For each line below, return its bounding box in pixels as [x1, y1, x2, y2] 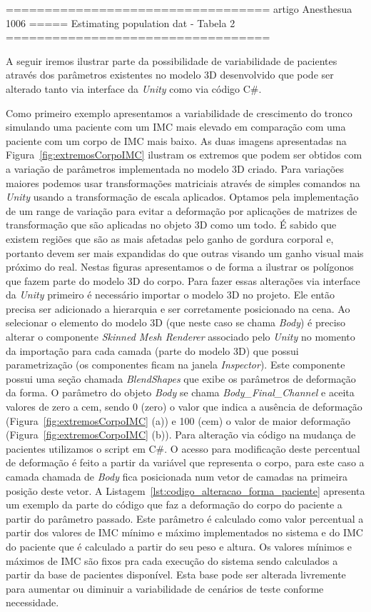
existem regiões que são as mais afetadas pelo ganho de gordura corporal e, [6, 231, 334, 246]
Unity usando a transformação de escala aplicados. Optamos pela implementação [6, 189, 359, 204]
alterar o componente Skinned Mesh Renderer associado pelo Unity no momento [6, 329, 355, 344]
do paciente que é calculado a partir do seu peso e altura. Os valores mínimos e [6, 538, 352, 553]
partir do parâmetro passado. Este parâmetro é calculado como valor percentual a [6, 511, 364, 526]
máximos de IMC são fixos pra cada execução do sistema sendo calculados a [6, 553, 338, 568]
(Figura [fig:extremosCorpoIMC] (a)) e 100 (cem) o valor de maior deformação [6, 413, 351, 428]
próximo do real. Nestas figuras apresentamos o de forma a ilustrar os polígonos [6, 259, 354, 274]
